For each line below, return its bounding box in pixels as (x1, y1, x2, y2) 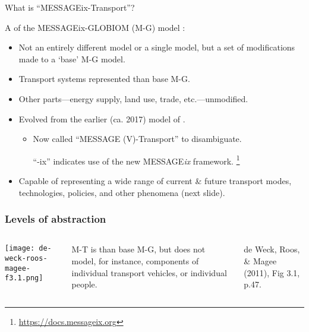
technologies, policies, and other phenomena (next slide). (18, 186, 225, 198)
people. (71, 278, 97, 290)
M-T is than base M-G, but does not (71, 243, 206, 255)
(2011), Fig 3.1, (244, 266, 300, 279)
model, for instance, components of (71, 255, 199, 267)
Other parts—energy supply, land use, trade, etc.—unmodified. (18, 92, 248, 105)
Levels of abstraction (5, 211, 106, 226)
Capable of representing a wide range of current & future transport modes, (18, 175, 292, 186)
